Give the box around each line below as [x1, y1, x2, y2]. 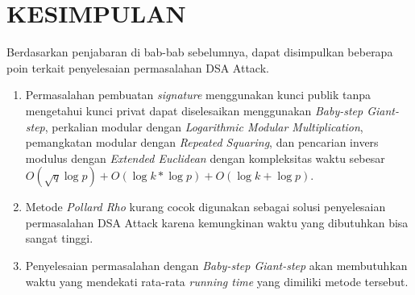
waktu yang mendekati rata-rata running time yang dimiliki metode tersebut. [25, 272, 409, 289]
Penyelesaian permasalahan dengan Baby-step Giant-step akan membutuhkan [25, 257, 408, 274]
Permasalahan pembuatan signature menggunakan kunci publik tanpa [25, 86, 371, 103]
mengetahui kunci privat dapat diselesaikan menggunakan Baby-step [25, 102, 363, 118]
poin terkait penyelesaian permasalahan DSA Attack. [6, 59, 269, 76]
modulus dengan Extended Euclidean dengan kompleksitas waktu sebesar [25, 149, 385, 166]
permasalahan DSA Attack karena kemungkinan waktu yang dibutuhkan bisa [25, 214, 409, 231]
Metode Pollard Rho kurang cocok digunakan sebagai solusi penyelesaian [25, 198, 386, 215]
